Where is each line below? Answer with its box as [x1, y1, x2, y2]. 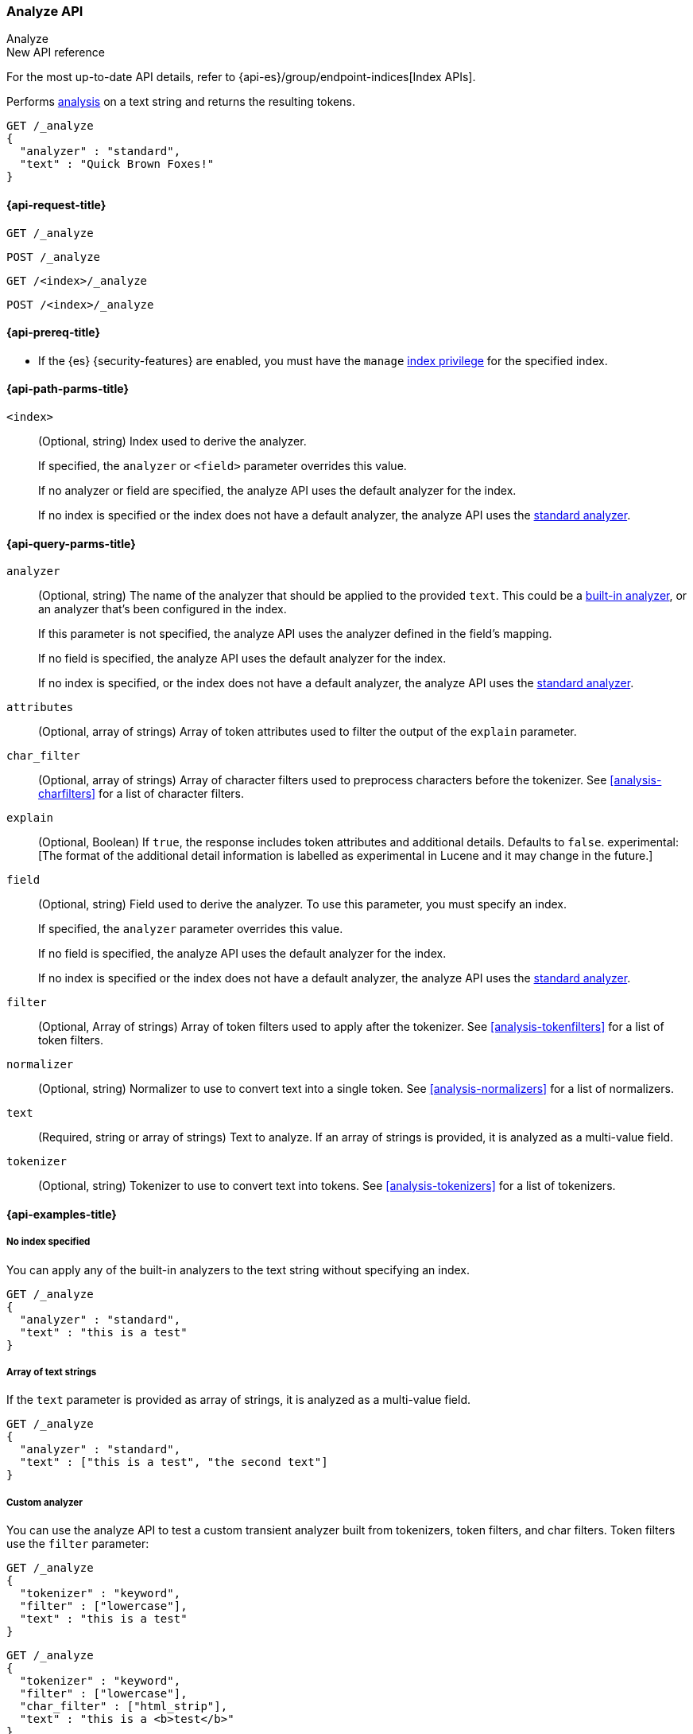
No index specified [6, 1236, 91, 1248]
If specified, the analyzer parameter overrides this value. [38, 922, 343, 936]
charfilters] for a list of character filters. [38, 787, 245, 801]
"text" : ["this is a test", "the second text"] [19, 1456, 328, 1469]
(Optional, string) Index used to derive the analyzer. [38, 434, 307, 449]
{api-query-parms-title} [6, 536, 136, 550]
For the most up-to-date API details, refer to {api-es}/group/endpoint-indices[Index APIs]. [6, 70, 476, 84]
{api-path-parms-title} [6, 382, 130, 396]
